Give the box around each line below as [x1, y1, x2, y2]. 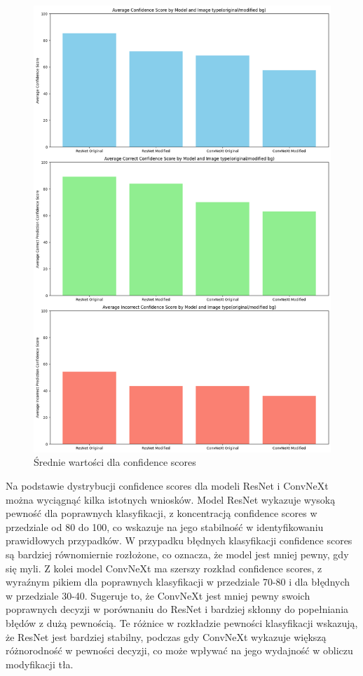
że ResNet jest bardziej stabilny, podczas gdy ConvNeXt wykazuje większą [6, 629, 327, 644]
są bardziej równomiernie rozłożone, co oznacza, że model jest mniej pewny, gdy [6, 547, 349, 562]
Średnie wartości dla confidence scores [34, 455, 196, 469]
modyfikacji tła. [6, 656, 74, 671]
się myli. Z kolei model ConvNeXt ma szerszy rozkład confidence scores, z [6, 560, 322, 575]
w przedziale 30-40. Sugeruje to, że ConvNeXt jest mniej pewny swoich [6, 588, 310, 602]
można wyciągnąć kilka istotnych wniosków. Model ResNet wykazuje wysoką [6, 492, 336, 506]
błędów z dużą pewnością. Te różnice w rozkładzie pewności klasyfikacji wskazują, [6, 615, 358, 630]
